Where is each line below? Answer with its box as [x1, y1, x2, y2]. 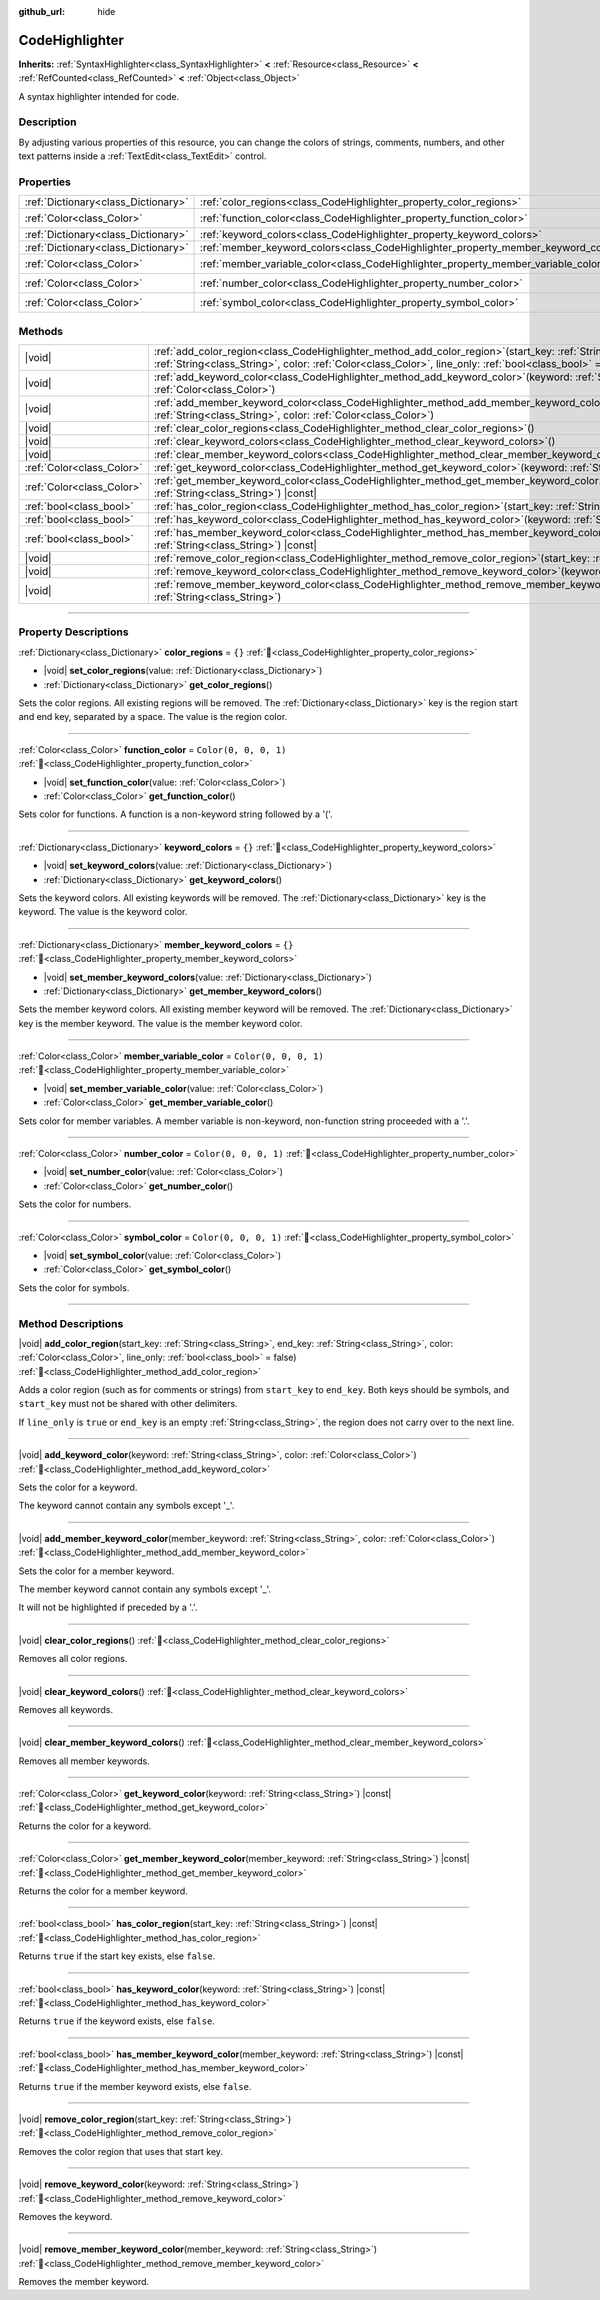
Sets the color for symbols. [18, 1281, 130, 1294]
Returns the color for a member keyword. [18, 1885, 189, 1897]
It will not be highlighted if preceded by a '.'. [18, 1601, 198, 1614]
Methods [18, 324, 64, 338]
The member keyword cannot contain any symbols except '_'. [18, 1583, 272, 1595]
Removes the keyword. [18, 2210, 113, 2222]
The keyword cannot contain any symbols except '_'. [18, 1500, 235, 1512]
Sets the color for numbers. [18, 1198, 132, 1210]
